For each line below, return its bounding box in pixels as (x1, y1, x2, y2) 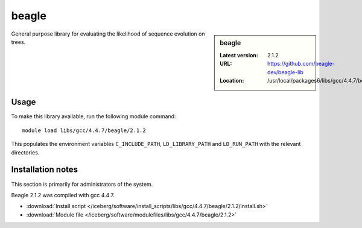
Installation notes (11, 165, 78, 175)
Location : (220, 77, 244, 84)
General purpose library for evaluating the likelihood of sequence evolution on (11, 30, 205, 37)
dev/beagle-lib (267, 68, 304, 75)
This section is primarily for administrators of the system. (11, 180, 153, 188)
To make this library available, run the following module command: (11, 113, 176, 120)
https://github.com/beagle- (267, 60, 335, 68)
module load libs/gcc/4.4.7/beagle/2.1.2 (22, 127, 146, 134)
